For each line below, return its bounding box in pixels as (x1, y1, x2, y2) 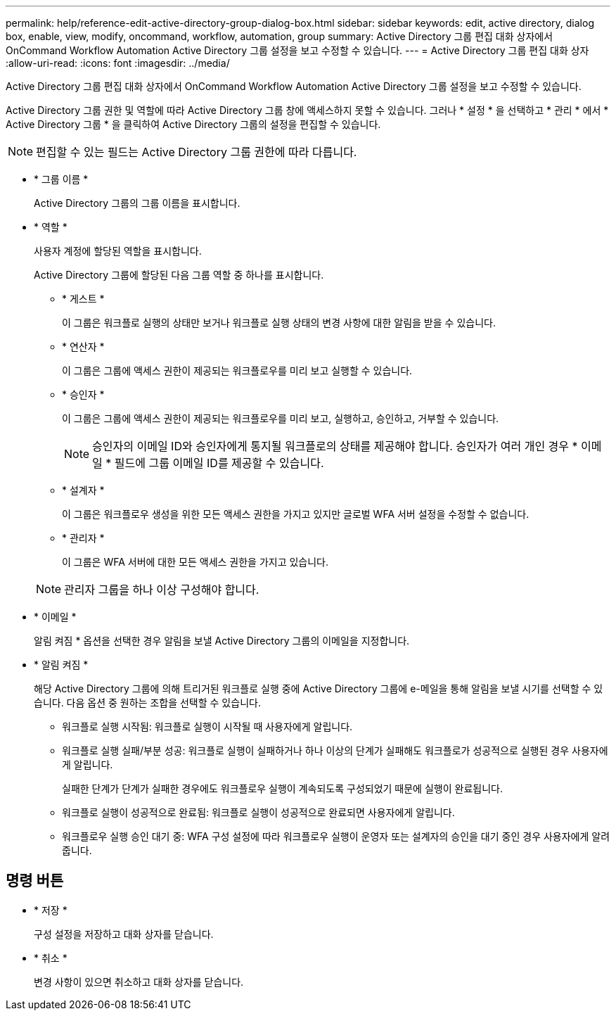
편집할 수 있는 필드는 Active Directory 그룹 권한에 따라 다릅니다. (36, 145, 357, 159)
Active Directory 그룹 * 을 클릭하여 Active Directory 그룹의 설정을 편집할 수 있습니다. (6, 118, 381, 130)
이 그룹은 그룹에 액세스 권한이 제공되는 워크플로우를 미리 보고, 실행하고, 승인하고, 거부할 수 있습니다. (62, 412, 499, 424)
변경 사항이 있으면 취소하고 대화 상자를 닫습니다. (34, 975, 244, 988)
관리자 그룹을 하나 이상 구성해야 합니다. (64, 583, 259, 597)
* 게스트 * (62, 293, 105, 305)
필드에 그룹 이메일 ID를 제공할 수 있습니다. (114, 456, 324, 470)
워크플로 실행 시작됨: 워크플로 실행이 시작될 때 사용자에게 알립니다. (62, 720, 353, 732)
